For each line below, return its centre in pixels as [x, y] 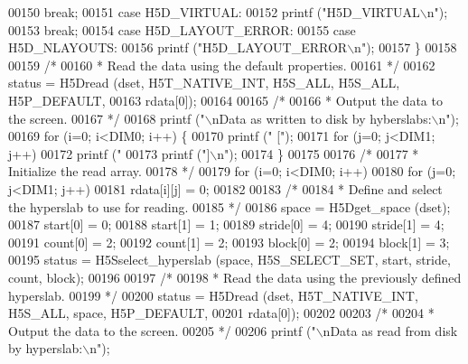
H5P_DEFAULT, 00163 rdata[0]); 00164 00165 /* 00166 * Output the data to [225, 100]
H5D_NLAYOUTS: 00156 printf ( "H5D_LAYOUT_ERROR [178, 47]
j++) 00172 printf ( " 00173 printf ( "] [109, 153]
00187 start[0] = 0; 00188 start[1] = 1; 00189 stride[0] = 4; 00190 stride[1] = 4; [226, 224]
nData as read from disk [390, 330]
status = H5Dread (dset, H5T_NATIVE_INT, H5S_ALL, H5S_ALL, [204, 83]
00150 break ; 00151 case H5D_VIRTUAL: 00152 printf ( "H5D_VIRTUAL [214, 12]
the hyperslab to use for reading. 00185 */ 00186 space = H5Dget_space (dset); [229, 206]
